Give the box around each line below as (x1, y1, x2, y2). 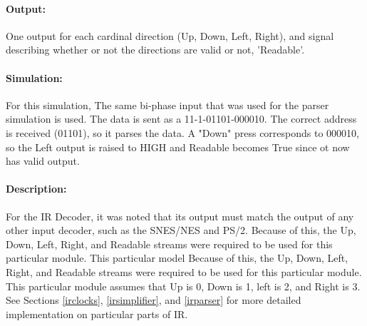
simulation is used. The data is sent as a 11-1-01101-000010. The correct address (6, 111, 357, 126)
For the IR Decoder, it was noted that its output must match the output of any (6, 208, 354, 223)
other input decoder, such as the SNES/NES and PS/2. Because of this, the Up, (6, 223, 356, 238)
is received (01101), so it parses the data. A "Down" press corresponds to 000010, (6, 125, 359, 140)
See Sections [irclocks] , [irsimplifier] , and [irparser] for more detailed (6, 292, 301, 307)
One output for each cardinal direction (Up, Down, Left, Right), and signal (6, 28, 334, 43)
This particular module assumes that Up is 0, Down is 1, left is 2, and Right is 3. (6, 278, 361, 293)
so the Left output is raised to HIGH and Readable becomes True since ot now (6, 139, 350, 154)
